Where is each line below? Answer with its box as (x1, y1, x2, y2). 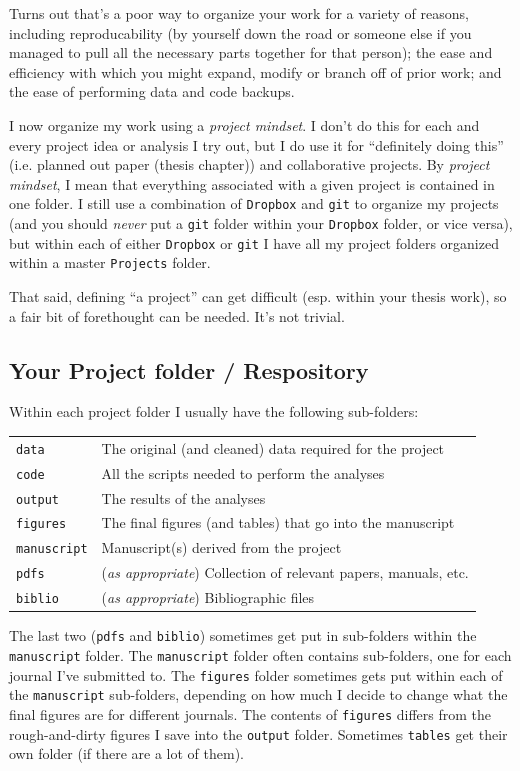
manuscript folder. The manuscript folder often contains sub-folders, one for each (9, 644, 512, 665)
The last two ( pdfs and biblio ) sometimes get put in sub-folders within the (9, 625, 477, 646)
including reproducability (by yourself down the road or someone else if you (9, 22, 472, 43)
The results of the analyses (101, 487, 266, 508)
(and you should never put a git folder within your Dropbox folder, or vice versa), (9, 213, 513, 233)
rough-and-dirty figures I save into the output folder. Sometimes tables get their (9, 723, 508, 744)
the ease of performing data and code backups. (9, 81, 295, 102)
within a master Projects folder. (9, 252, 211, 273)
